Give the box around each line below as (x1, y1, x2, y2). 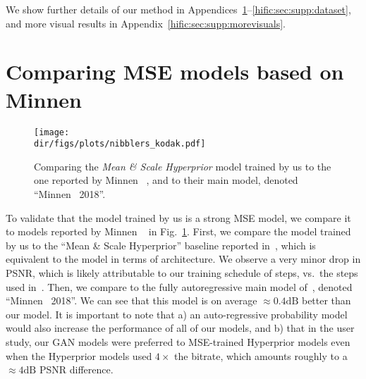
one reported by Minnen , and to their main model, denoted (34, 173, 298, 187)
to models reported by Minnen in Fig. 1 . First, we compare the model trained (6, 224, 351, 239)
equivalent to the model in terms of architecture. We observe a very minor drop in (6, 251, 361, 266)
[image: (34, 127, 70, 137)
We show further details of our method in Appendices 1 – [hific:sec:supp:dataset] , (6, 2, 351, 16)
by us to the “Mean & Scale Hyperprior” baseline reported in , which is (6, 237, 316, 252)
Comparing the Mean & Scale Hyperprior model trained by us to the (34, 159, 331, 173)
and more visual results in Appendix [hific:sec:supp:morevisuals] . (6, 15, 286, 30)
